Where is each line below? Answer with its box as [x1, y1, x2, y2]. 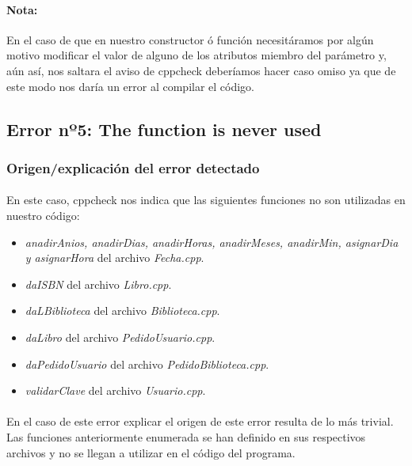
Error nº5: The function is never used [6, 116, 322, 141]
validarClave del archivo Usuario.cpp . [25, 382, 206, 399]
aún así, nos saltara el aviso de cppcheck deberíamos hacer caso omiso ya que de [6, 62, 396, 78]
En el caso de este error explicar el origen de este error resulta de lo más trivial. [6, 413, 394, 430]
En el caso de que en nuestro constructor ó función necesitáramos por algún [6, 31, 374, 47]
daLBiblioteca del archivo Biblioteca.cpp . [25, 302, 220, 319]
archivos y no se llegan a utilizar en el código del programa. [6, 444, 296, 460]
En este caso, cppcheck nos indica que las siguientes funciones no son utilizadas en [6, 191, 406, 208]
